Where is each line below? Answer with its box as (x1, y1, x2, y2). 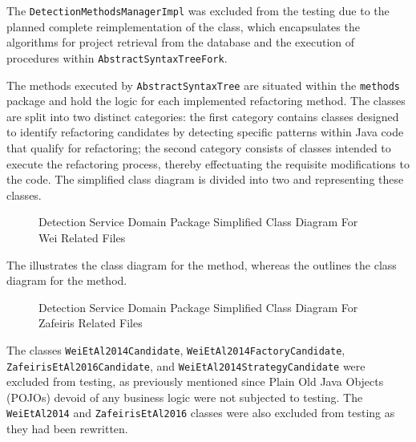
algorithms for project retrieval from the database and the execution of (6, 34, 355, 51)
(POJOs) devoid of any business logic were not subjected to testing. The (6, 388, 363, 405)
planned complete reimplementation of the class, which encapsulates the (6, 18, 360, 34)
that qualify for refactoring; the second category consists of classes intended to (6, 139, 391, 156)
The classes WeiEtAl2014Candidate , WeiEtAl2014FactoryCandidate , (6, 341, 345, 358)
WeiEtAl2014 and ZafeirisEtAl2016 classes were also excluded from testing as (6, 404, 395, 421)
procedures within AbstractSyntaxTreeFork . (6, 49, 228, 66)
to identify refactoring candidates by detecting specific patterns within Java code (6, 124, 404, 140)
